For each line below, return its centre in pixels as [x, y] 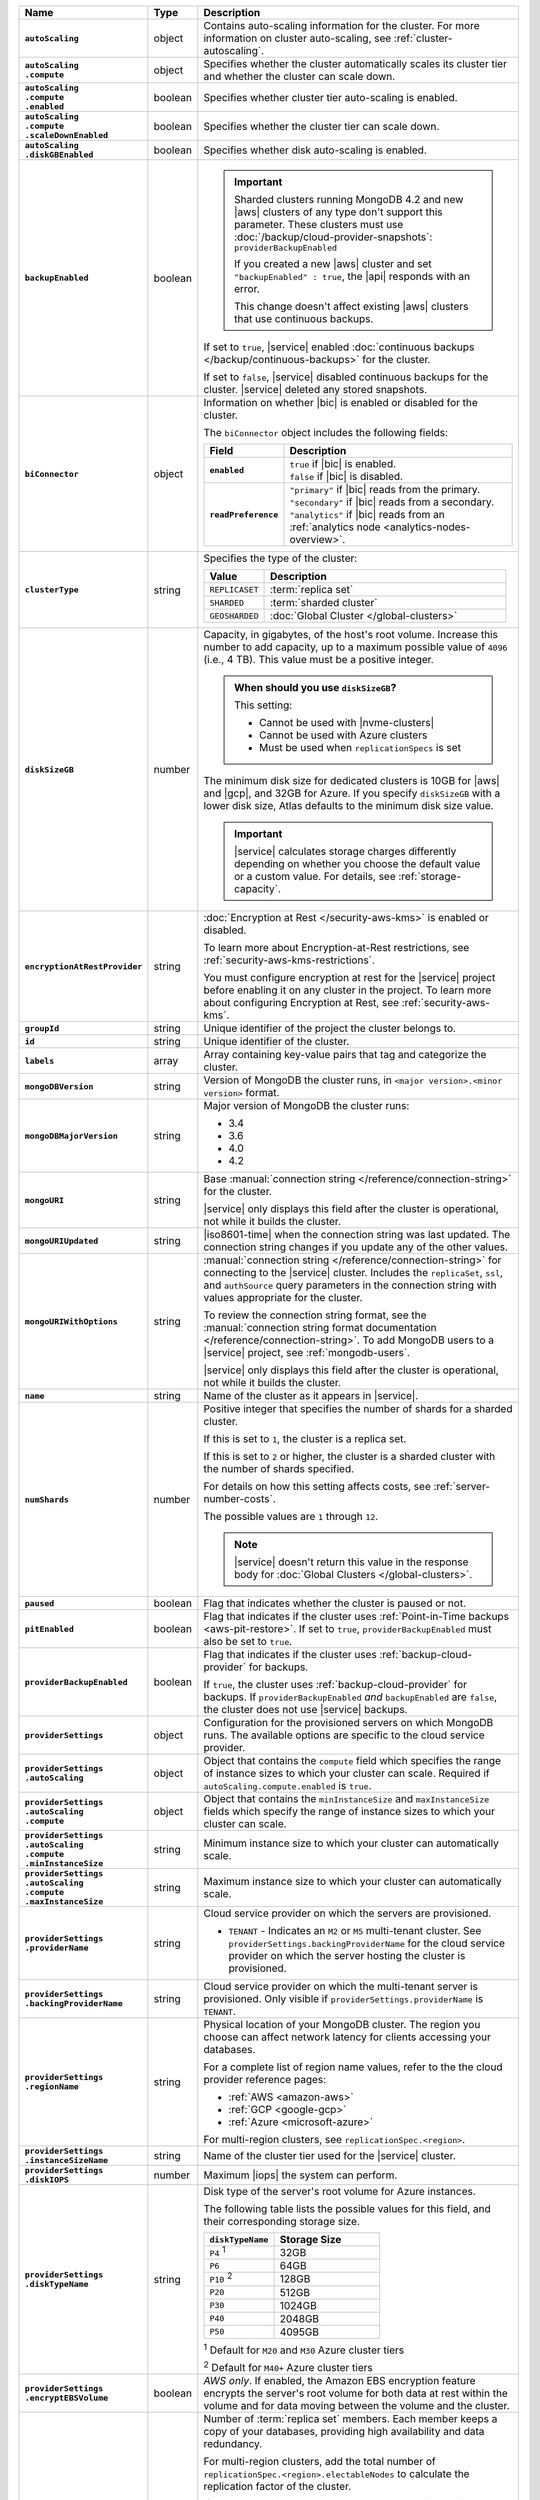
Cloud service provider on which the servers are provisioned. [347, 1913]
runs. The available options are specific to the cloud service [344, 1735]
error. [246, 288]
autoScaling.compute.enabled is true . [287, 1785]
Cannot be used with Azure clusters [343, 735]
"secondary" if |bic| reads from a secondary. [392, 502]
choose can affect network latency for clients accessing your [347, 2037]
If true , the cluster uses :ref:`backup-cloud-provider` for [335, 1684]
